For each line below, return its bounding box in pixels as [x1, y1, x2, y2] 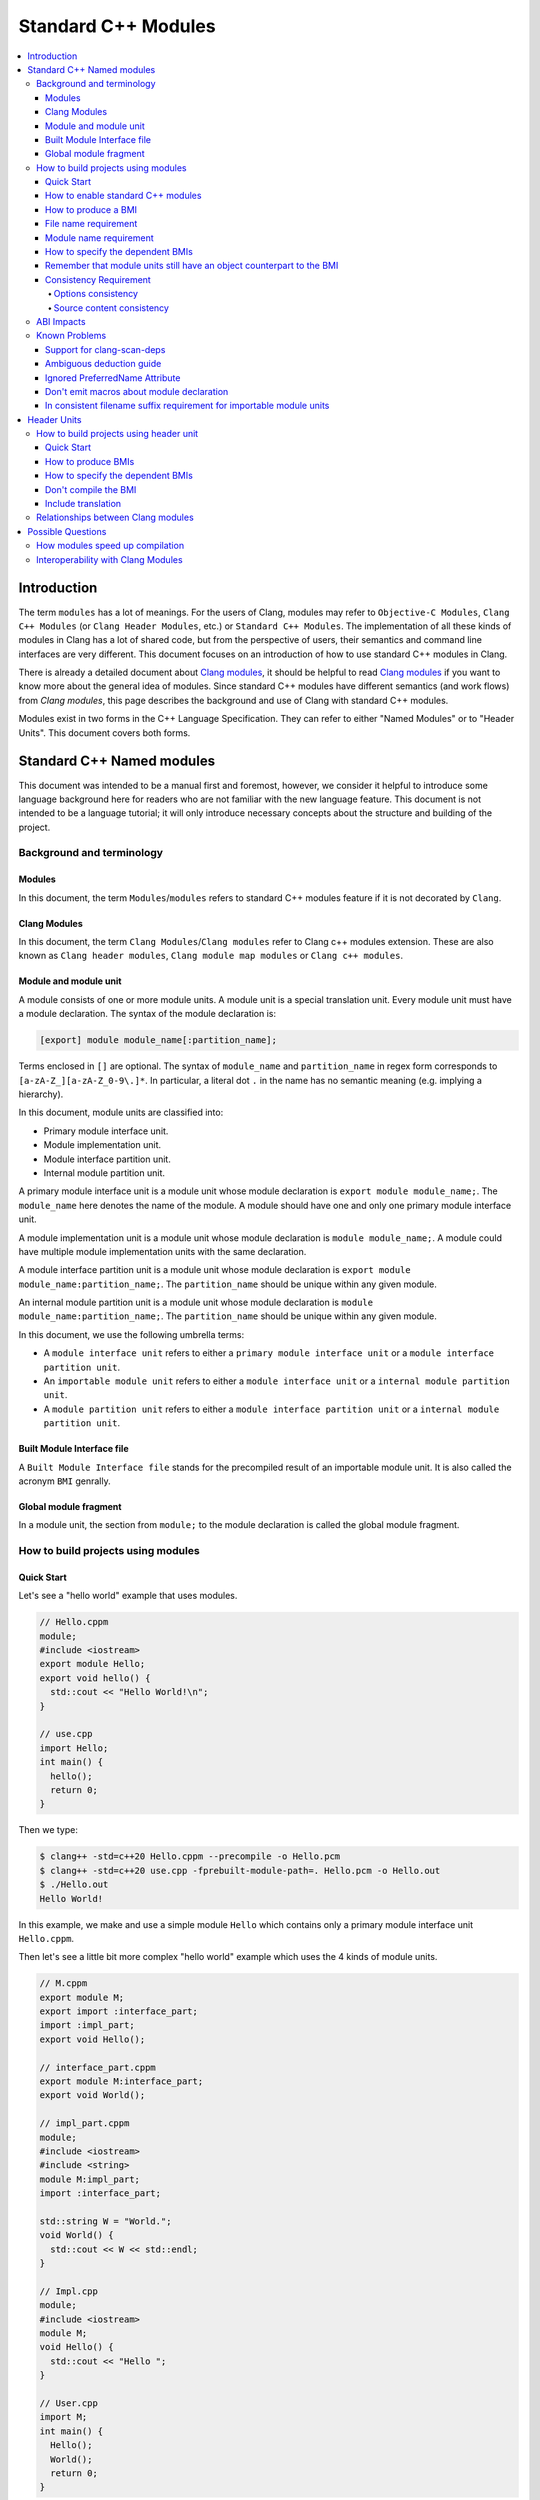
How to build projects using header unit [36, 428, 199, 440]
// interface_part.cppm [39, 2061, 157, 2073]
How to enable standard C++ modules [45, 190, 202, 202]
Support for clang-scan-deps [45, 343, 166, 355]
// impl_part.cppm [39, 2118, 130, 2129]
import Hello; [39, 1742, 109, 1754]
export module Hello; [39, 1658, 146, 1670]
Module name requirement [45, 231, 154, 244]
